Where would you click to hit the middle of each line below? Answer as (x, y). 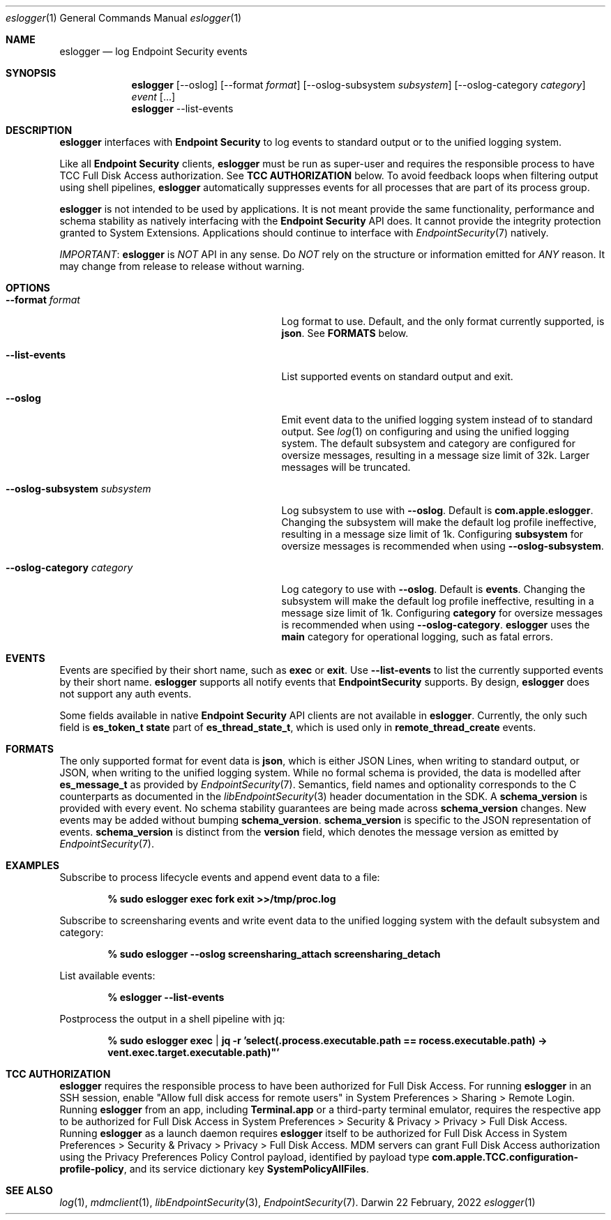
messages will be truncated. (346, 467)
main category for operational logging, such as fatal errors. (417, 637)
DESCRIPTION (39, 130)
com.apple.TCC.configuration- (505, 1157)
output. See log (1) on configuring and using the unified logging (425, 431)
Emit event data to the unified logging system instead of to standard (437, 420)
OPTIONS (28, 288)
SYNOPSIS (31, 73)
